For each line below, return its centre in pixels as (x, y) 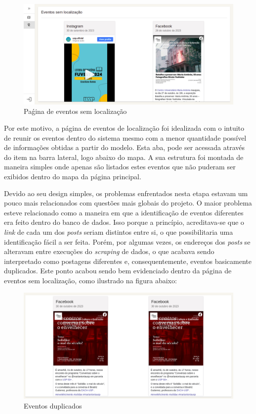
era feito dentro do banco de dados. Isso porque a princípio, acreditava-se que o (124, 222)
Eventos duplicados (53, 406)
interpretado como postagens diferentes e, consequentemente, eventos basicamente (128, 261)
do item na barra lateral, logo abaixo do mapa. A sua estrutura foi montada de (124, 157)
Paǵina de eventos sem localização (75, 111)
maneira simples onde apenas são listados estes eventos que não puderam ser (120, 167)
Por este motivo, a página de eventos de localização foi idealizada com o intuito (124, 128)
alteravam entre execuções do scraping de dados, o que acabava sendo (109, 251)
